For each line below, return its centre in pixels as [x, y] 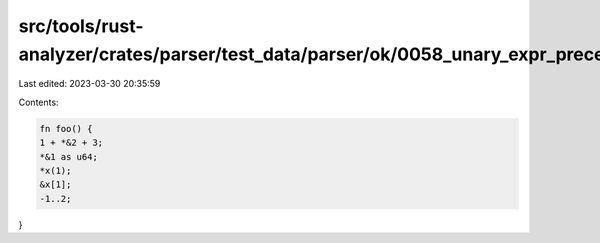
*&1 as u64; [69, 156]
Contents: [38, 102]
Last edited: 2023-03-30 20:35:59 [89, 84]
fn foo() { [66, 128]
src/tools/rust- [81, 26]
